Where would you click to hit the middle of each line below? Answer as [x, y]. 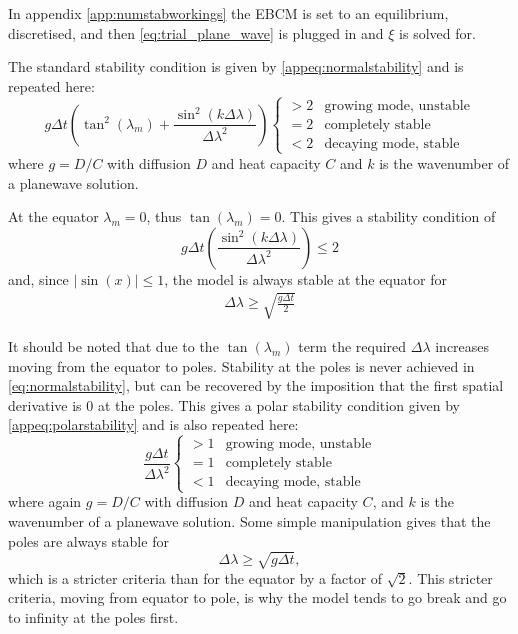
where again [45, 501]
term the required [352, 345]
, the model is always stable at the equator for [305, 278]
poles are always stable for [88, 540]
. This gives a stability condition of [388, 216]
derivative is [45, 404]
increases [462, 345]
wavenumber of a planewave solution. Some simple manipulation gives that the [249, 521]
